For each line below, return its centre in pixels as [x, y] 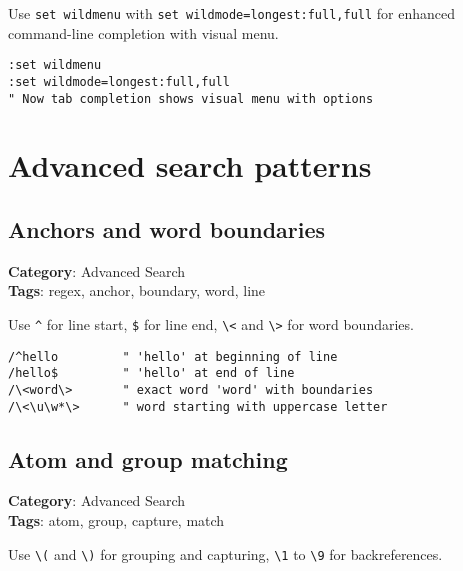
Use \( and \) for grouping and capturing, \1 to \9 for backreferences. [225, 553]
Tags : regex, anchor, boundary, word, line [137, 290]
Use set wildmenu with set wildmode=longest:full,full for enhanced [232, 13]
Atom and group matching [148, 458]
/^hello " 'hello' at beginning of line [173, 356]
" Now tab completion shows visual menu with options [191, 98]
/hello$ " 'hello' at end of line [151, 373]
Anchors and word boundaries [167, 228]
